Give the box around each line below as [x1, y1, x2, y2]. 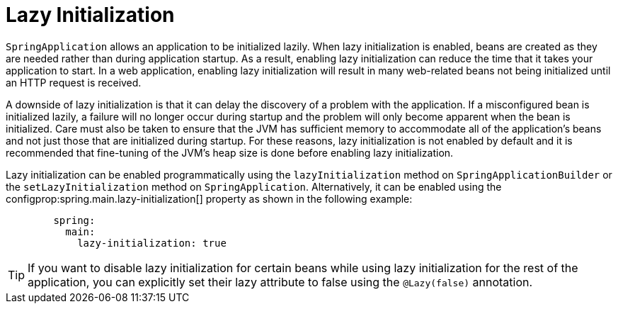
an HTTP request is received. [6, 76, 142, 89]
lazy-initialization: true [77, 237, 227, 249]
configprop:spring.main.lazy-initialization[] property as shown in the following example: [6, 192, 413, 205]
